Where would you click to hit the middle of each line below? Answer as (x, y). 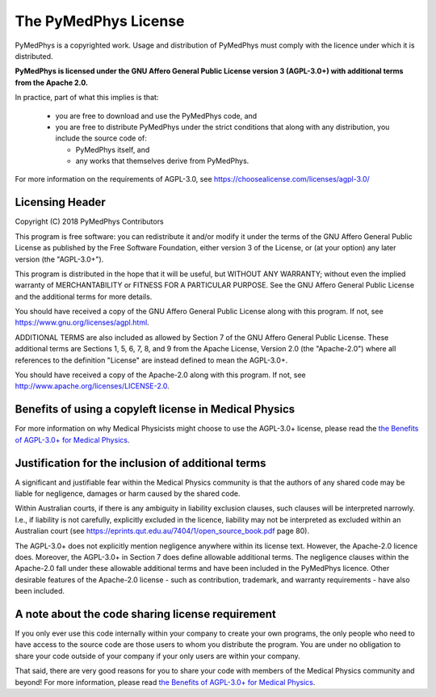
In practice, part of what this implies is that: (87, 98)
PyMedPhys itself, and (113, 149)
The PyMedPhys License (100, 21)
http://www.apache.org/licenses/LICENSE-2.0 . (92, 386)
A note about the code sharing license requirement (145, 614)
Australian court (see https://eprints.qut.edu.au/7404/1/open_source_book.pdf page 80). (162, 531)
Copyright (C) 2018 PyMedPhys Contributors (90, 221)
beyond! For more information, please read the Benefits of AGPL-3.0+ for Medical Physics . (165, 682)
